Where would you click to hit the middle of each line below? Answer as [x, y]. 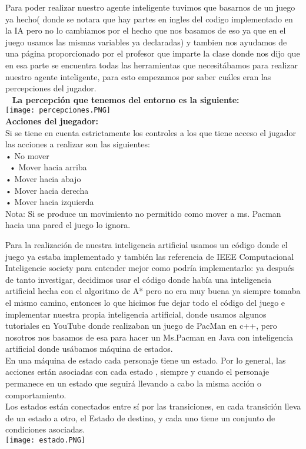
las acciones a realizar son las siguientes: [78, 144]
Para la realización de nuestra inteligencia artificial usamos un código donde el [147, 244]
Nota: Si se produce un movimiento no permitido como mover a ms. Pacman [143, 213]
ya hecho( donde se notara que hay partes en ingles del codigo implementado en [149, 19]
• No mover [27, 155]
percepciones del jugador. [51, 88]
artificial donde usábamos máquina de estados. [89, 349]
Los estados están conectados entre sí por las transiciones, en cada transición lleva [153, 406]
